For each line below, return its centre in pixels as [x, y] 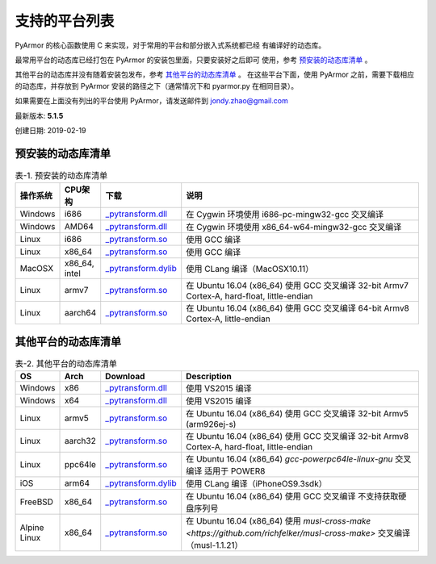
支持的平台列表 [65, 21]
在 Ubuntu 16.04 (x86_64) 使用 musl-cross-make [279, 521]
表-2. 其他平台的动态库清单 [66, 363]
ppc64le [80, 465]
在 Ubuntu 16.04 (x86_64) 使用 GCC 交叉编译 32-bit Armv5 [298, 414]
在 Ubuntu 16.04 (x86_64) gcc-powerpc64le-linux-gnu [289, 459]
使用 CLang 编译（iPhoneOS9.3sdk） [256, 484]
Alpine [32, 528]
